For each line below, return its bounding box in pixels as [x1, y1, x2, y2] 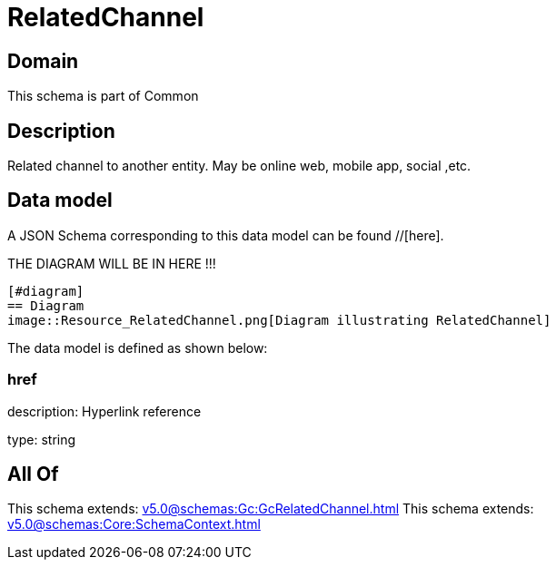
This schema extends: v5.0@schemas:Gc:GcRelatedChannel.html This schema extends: [7, 501, 534, 517]
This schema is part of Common [7, 88, 199, 104]
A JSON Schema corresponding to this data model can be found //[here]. [7, 227, 444, 243]
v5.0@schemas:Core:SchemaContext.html [7, 516, 261, 533]
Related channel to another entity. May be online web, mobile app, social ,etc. [7, 158, 472, 174]
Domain [7, 49, 79, 73]
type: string [7, 431, 76, 447]
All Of [7, 463, 59, 486]
